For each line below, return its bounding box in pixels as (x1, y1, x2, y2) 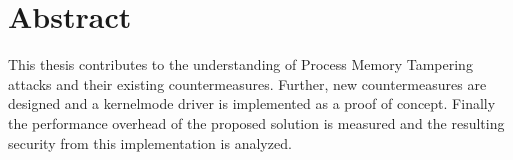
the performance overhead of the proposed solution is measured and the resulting (8, 112, 505, 133)
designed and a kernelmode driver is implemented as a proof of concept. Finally (8, 93, 496, 114)
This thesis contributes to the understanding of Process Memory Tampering (8, 54, 473, 75)
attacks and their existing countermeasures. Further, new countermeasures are (8, 73, 487, 94)
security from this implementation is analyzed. (8, 132, 292, 153)
